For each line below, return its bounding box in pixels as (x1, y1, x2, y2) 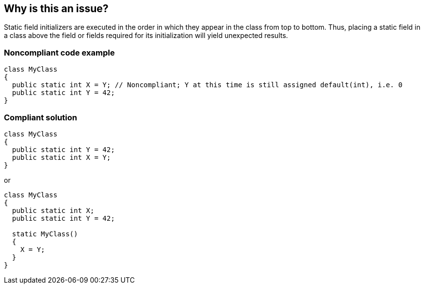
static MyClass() (12, 230, 78, 238)
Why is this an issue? (4, 2, 109, 15)
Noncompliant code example (4, 47, 115, 58)
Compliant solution (4, 112, 77, 122)
